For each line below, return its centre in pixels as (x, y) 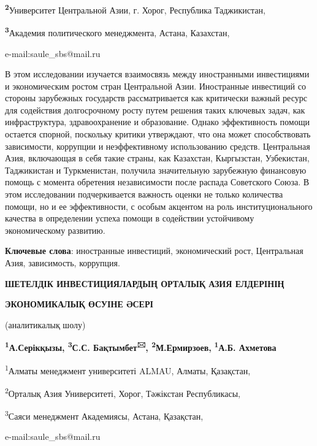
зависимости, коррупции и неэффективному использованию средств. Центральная (158, 146)
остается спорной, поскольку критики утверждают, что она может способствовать (158, 134)
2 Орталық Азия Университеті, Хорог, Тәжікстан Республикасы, (123, 392)
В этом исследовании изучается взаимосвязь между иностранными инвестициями (157, 74)
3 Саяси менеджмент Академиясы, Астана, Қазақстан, (104, 415)
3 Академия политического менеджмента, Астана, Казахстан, (117, 32)
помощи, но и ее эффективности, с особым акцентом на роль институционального (159, 206)
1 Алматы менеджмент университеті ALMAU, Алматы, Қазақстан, (128, 369)
